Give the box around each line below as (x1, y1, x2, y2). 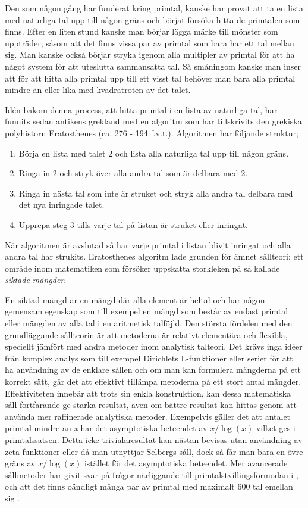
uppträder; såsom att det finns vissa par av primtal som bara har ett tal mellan (5, 36, 294, 49)
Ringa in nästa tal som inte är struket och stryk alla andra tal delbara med (18, 186, 293, 199)
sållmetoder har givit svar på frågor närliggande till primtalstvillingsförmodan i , (5, 468, 298, 481)
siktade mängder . (5, 273, 67, 286)
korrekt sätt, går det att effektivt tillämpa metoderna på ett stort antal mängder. (5, 375, 301, 388)
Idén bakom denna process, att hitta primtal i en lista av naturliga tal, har (5, 103, 278, 116)
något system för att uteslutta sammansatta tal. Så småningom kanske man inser (5, 60, 301, 72)
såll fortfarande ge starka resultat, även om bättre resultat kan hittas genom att (5, 398, 297, 411)
